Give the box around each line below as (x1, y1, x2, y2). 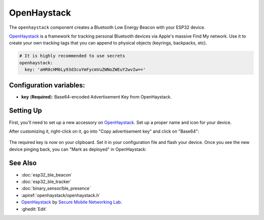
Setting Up (9, 106, 43, 115)
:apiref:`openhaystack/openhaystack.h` (21, 192, 101, 198)
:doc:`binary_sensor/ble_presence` (21, 185, 91, 191)
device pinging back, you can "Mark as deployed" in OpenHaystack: (9, 146, 147, 152)
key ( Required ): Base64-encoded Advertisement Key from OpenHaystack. (21, 94, 172, 100)
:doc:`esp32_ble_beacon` (21, 172, 73, 178)
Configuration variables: (9, 81, 86, 89)
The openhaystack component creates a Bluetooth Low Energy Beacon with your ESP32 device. (9, 24, 205, 30)
